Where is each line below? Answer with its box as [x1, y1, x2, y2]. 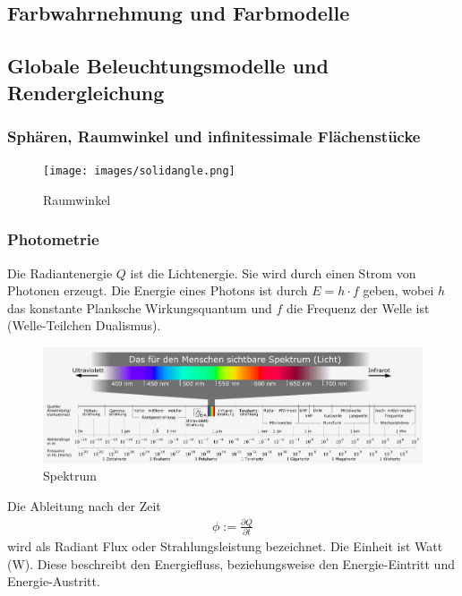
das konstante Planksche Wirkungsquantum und [7, 298, 272, 317]
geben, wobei [363, 281, 434, 300]
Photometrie [7, 228, 99, 251]
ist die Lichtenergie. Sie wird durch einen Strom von [130, 263, 416, 282]
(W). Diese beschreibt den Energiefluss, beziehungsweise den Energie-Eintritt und [7, 554, 455, 573]
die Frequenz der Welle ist [286, 298, 430, 317]
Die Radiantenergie [7, 263, 113, 282]
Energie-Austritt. [7, 572, 100, 591]
